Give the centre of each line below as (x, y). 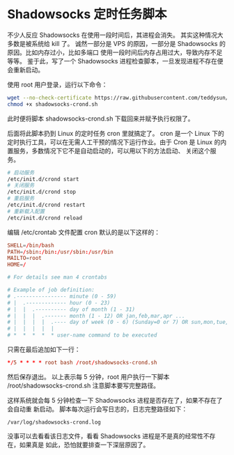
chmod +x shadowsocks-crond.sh (53, 104)
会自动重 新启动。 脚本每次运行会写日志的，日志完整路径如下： (97, 409)
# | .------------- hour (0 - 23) (59, 303)
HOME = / (17, 265)
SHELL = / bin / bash (31, 245)
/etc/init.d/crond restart (46, 205)
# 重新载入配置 (26, 211)
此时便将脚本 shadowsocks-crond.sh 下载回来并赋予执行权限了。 (101, 118)
